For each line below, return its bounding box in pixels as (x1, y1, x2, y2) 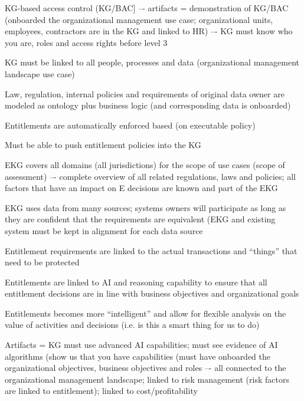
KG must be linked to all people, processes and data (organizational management (5, 56, 300, 68)
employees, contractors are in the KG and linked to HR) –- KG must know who (5, 25, 293, 37)
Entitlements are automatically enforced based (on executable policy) (5, 119, 256, 131)
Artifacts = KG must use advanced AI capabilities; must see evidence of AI (5, 338, 278, 351)
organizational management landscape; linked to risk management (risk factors (5, 373, 289, 385)
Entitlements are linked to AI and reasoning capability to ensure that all (5, 275, 267, 288)
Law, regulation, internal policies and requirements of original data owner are (5, 87, 285, 100)
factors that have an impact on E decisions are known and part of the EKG (5, 182, 278, 194)
